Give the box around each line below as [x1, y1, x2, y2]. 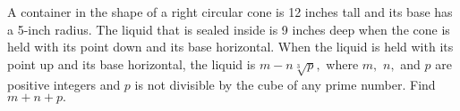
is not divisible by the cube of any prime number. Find [134, 75, 436, 93]
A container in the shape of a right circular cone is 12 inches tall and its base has [7, 3, 453, 20]
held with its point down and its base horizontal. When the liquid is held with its [7, 37, 454, 56]
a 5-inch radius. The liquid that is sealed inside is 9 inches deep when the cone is [7, 20, 450, 38]
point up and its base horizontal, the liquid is [7, 54, 256, 73]
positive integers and [7, 75, 121, 93]
